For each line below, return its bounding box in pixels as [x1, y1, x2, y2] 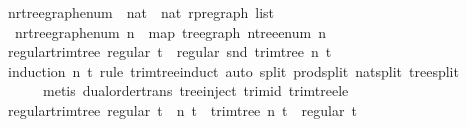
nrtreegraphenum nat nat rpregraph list [7, 2, 274, 22]
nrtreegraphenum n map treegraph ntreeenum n [14, 21, 326, 42]
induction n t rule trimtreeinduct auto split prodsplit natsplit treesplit [7, 60, 459, 81]
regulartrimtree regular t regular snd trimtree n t [7, 41, 332, 62]
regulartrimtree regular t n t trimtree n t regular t [7, 99, 357, 120]
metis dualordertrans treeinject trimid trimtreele [42, 80, 349, 101]
